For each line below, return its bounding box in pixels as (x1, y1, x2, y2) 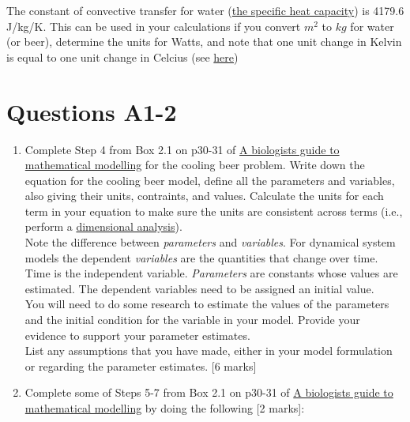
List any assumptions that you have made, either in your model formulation (24, 342, 393, 359)
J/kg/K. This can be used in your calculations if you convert (6, 17, 301, 34)
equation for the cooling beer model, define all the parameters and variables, (24, 171, 395, 188)
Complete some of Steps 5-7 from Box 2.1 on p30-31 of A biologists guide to (24, 384, 393, 401)
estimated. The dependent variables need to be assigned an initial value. (24, 280, 374, 296)
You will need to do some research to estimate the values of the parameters (24, 296, 389, 312)
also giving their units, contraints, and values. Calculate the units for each (24, 187, 384, 204)
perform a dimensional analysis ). (24, 218, 182, 235)
